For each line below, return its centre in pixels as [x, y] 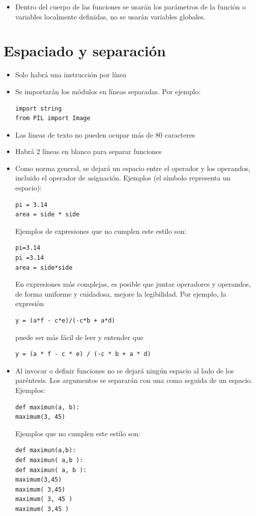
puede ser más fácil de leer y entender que [79, 337]
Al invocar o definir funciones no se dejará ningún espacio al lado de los [125, 370]
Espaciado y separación [85, 51]
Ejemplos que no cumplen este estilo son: [78, 433]
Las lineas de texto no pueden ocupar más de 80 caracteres [105, 134]
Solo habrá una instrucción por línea [71, 75]
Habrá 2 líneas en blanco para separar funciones [88, 151]
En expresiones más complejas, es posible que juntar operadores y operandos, [133, 284]
